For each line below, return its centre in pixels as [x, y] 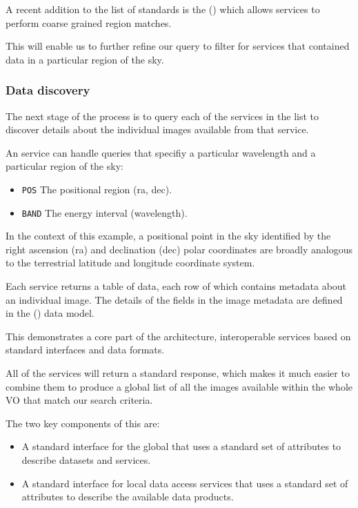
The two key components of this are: [83, 423]
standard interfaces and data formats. [85, 350]
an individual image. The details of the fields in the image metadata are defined [174, 299]
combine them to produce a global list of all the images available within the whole [179, 386]
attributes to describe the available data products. [128, 497]
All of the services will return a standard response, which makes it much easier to [178, 373]
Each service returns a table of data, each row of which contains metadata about [176, 286]
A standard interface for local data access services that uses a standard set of [185, 483]
